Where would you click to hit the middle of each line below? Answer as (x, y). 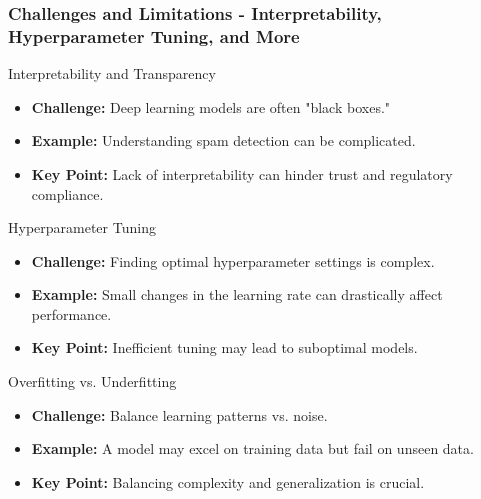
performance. (71, 313)
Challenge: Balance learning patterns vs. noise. (179, 414)
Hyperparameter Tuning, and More (154, 35)
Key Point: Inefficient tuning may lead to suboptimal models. (224, 347)
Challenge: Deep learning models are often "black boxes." (211, 106)
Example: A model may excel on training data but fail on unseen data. (252, 448)
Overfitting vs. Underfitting (92, 381)
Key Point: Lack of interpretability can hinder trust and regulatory (242, 173)
